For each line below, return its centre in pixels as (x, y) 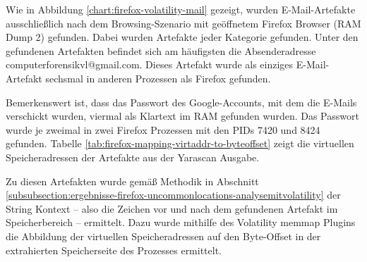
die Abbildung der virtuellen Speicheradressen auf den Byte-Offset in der (163, 236)
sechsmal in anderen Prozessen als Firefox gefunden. (158, 78)
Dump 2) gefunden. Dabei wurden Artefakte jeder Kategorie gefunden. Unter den (182, 37)
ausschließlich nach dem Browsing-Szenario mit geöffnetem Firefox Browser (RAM (183, 23)
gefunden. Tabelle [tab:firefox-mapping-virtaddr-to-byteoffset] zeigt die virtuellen (180, 143)
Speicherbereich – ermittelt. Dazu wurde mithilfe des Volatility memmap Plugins (181, 222)
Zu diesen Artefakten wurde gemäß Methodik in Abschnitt (132, 181)
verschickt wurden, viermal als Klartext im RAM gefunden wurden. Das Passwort (182, 116)
